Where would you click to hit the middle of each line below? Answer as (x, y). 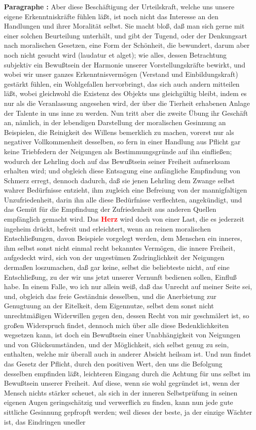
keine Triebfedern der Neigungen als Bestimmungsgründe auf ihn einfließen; (118, 151)
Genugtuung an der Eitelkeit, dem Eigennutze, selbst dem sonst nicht (109, 306)
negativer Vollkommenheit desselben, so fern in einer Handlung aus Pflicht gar (122, 142)
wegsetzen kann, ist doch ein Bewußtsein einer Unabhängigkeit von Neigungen (122, 335)
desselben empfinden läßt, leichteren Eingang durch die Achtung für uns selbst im (127, 373)
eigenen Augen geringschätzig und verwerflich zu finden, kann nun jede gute (119, 402)
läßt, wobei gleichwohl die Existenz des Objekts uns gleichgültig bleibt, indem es (126, 93)
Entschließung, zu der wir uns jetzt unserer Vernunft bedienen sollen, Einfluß (120, 277)
